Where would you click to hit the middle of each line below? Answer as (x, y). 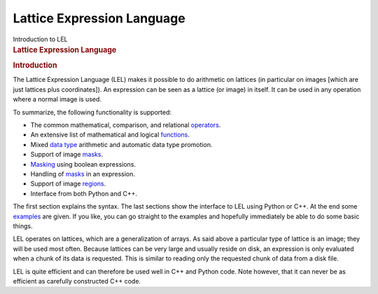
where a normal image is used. (57, 99)
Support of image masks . (67, 155)
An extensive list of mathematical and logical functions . (110, 135)
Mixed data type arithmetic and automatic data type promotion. (121, 144)
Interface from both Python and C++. (84, 193)
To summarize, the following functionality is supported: (92, 112)
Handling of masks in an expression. (83, 174)
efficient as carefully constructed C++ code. (77, 281)
